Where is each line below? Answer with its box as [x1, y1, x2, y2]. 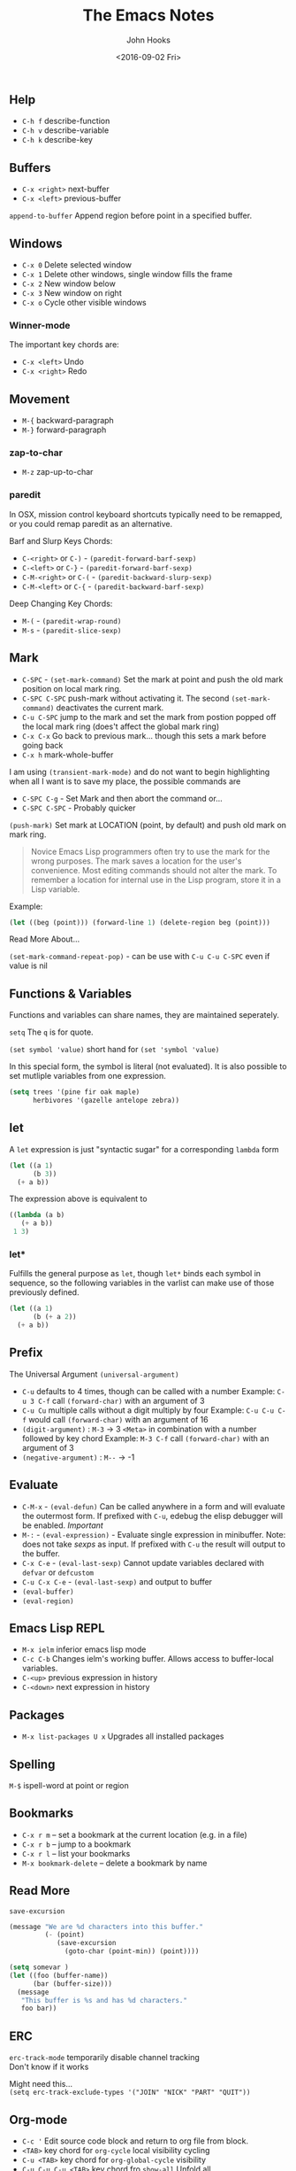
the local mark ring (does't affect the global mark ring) [21, 721, 220, 732]
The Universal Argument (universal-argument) [9, 1369, 179, 1379]
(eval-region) [21, 1596, 74, 1606]
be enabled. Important [21, 1520, 103, 1531]
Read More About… [9, 934, 80, 944]
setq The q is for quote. [9, 1027, 95, 1037]
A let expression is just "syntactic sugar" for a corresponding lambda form [9, 1144, 280, 1154]
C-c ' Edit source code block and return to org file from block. [21, 2136, 249, 2146]
